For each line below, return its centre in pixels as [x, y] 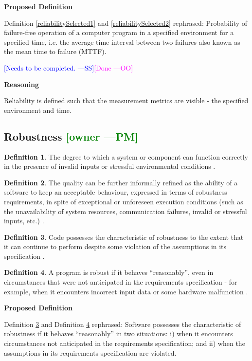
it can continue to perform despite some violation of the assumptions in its [115, 246]
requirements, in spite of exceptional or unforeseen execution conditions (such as [124, 201]
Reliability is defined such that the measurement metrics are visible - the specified [126, 100]
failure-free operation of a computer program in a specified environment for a [119, 32]
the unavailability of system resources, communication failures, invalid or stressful [126, 211]
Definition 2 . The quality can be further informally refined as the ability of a [121, 182]
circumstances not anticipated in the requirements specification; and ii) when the [125, 343]
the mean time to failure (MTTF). [55, 51]
